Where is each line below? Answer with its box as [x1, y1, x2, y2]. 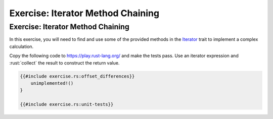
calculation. [9, 43, 34, 49]
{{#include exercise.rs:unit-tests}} [20, 101, 114, 107]
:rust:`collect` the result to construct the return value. [9, 59, 120, 66]
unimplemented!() [30, 80, 74, 86]
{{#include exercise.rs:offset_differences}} [20, 73, 135, 79]
